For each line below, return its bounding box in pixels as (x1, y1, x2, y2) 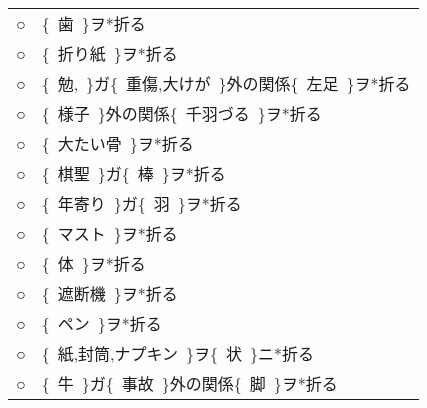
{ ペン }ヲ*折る (41, 312, 162, 335)
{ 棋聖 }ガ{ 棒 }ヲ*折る (41, 162, 226, 185)
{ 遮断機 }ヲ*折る (41, 282, 178, 305)
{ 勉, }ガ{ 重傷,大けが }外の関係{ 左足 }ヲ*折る (41, 72, 411, 95)
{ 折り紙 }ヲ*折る (41, 42, 178, 65)
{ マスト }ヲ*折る (41, 222, 178, 245)
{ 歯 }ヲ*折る (41, 12, 146, 35)
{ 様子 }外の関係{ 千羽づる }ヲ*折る (41, 102, 322, 125)
